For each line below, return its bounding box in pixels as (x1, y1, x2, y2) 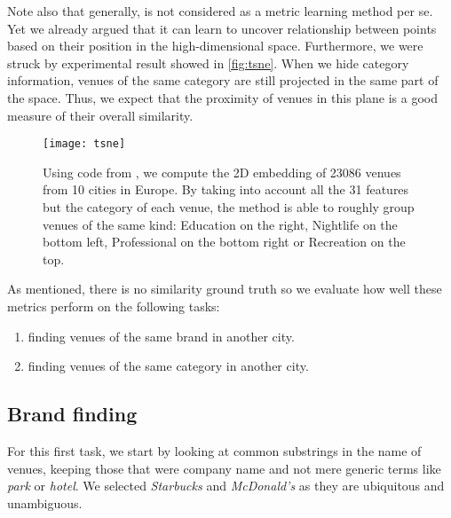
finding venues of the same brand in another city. (28, 326, 295, 345)
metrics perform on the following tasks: (7, 296, 220, 315)
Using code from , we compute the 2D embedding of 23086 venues (43, 162, 401, 181)
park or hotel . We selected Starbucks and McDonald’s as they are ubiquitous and (7, 476, 445, 495)
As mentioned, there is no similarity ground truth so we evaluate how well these (7, 279, 442, 298)
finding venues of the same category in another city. (28, 357, 309, 375)
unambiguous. (7, 493, 83, 512)
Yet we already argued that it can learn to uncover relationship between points (7, 19, 437, 37)
